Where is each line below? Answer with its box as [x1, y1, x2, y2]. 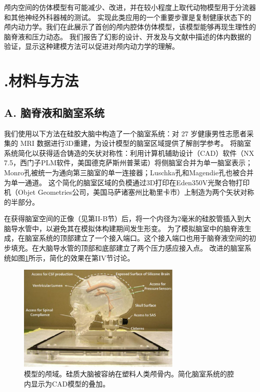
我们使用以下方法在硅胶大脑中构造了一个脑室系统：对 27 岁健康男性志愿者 [4, 128, 247, 138]
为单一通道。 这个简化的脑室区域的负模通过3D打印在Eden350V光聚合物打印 [4, 177, 250, 187]
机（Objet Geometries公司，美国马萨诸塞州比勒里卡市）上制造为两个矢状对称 [4, 187, 254, 197]
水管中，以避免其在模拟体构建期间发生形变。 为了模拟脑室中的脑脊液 [17, 223, 244, 233]
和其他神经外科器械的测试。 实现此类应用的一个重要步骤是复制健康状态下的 [4, 11, 251, 22]
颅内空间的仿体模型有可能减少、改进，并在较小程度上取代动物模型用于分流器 [4, 2, 256, 12]
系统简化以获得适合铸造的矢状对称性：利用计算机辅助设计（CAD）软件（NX [4, 147, 254, 158]
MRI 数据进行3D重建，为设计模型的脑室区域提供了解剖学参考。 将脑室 [20, 138, 251, 148]
